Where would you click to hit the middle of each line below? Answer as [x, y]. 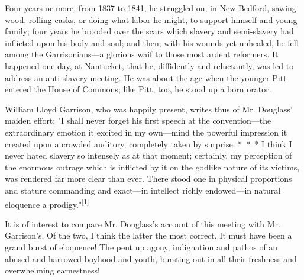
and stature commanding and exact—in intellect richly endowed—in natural [143, 190]
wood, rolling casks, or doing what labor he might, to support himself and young [151, 19]
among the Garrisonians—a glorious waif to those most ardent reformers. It [142, 54]
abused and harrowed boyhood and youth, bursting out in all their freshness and [151, 258]
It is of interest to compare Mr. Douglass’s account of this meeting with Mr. [143, 223]
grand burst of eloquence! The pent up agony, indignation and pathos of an [141, 247]
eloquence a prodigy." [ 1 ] [47, 203]
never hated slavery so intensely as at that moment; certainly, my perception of [148, 155]
